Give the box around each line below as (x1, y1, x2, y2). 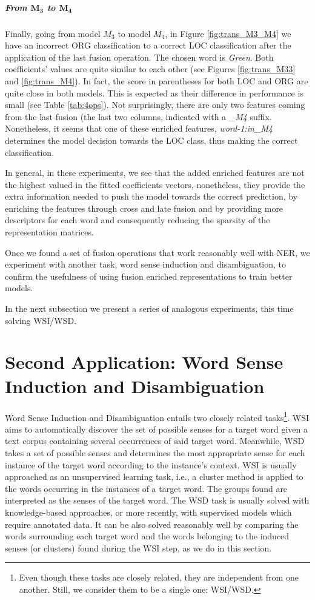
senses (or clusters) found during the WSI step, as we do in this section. (5, 541, 272, 554)
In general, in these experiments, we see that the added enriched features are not (5, 166, 305, 179)
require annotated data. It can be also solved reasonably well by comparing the (5, 517, 299, 530)
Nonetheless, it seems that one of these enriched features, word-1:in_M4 (5, 122, 273, 135)
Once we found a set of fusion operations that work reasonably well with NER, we (5, 246, 310, 258)
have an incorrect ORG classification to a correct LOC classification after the (5, 39, 291, 52)
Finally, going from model (5, 27, 101, 39)
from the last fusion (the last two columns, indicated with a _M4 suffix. (5, 110, 272, 123)
